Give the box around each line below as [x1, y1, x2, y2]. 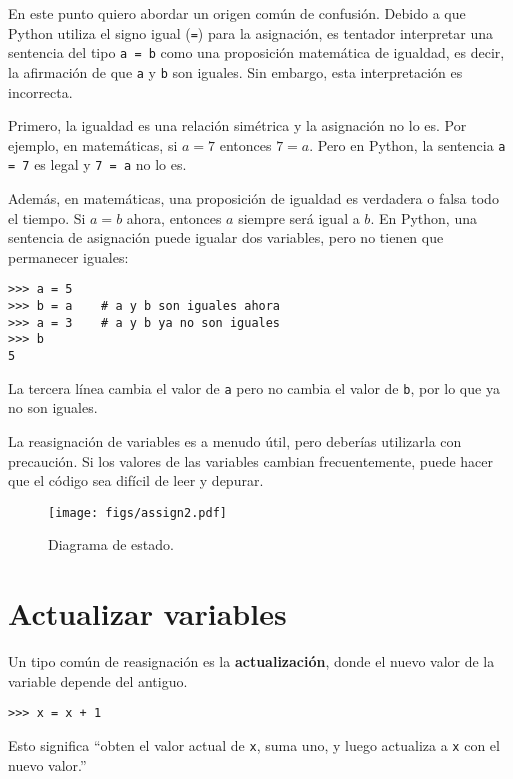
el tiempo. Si [8, 207, 86, 228]
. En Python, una [370, 207, 477, 228]
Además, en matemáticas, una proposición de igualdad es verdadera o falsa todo [8, 188, 499, 209]
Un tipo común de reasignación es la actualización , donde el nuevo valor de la [8, 651, 495, 672]
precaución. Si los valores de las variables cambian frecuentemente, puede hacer [8, 450, 494, 471]
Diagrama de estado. [48, 534, 174, 555]
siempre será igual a [238, 207, 360, 228]
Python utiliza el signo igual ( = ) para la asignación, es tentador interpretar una [8, 22, 494, 43]
